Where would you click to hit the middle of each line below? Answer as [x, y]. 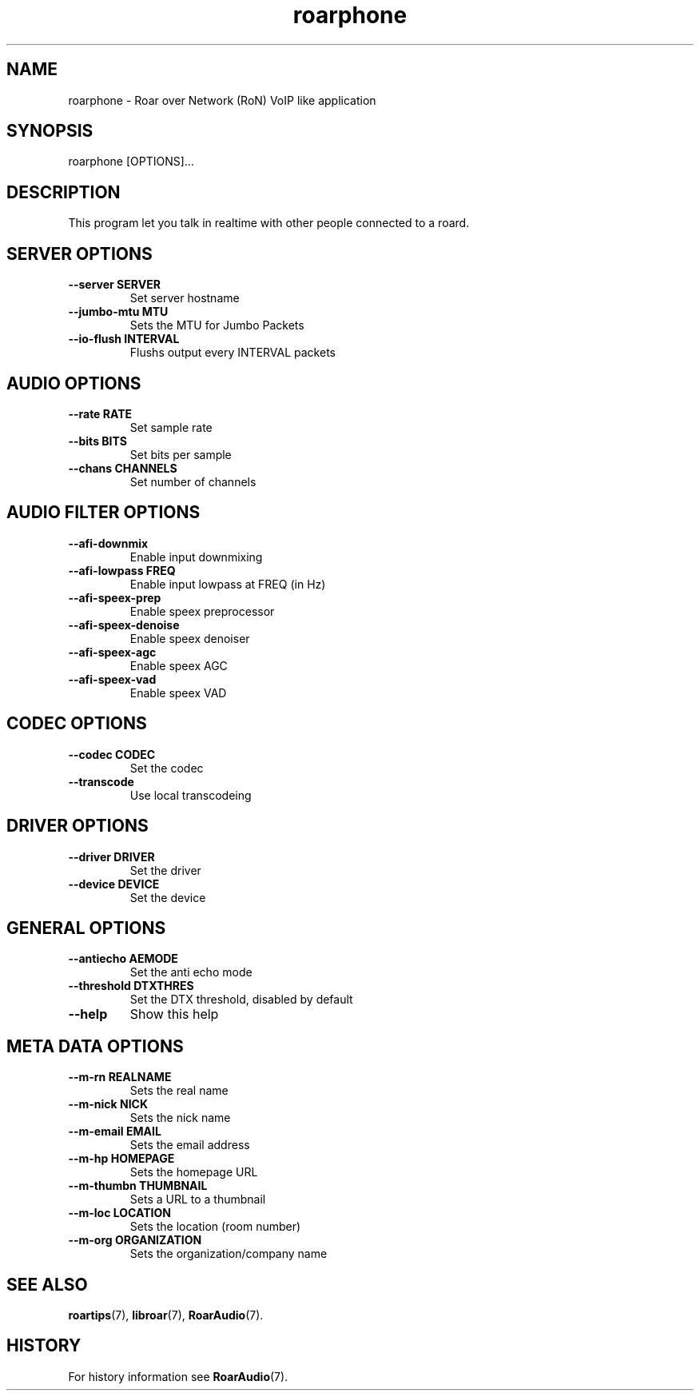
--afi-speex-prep [115, 597]
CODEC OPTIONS [77, 724]
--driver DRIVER [111, 856]
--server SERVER [114, 285]
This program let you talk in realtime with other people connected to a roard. [269, 223]
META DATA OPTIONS [95, 1046]
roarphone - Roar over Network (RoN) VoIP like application [222, 100]
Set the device [168, 897]
